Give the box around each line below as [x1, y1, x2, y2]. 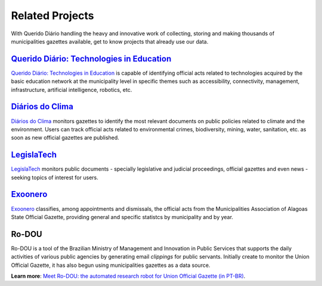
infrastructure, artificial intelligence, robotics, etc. [11, 86, 132, 93]
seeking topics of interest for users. [11, 174, 98, 181]
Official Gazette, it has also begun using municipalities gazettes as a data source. [11, 262, 210, 269]
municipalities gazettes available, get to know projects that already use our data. [11, 38, 209, 45]
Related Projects [11, 9, 95, 22]
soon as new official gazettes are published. [11, 134, 119, 142]
